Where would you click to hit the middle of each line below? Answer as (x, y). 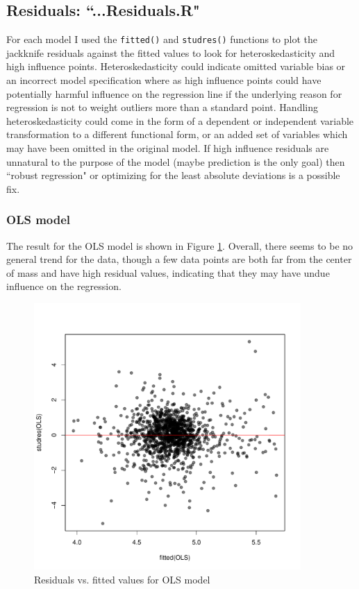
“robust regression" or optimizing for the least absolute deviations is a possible (173, 175)
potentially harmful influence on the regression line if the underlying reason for (174, 93)
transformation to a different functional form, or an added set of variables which (177, 134)
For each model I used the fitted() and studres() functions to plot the (162, 39)
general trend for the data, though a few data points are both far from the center (179, 259)
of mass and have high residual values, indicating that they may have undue (168, 272)
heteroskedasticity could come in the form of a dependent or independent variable (180, 120)
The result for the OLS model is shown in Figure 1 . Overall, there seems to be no (180, 245)
